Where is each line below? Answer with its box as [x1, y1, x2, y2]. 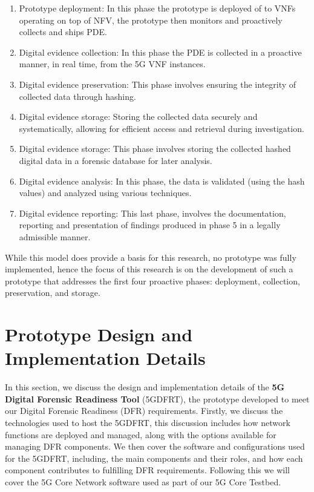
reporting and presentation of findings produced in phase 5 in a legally [19, 218, 281, 231]
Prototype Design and [5, 322, 193, 347]
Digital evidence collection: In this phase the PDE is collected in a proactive [19, 45, 302, 58]
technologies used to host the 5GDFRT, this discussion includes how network [5, 416, 290, 428]
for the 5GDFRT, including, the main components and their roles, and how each [5, 451, 303, 464]
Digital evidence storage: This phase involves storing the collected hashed [19, 142, 291, 155]
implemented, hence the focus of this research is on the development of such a [5, 263, 293, 275]
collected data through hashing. [19, 90, 136, 102]
